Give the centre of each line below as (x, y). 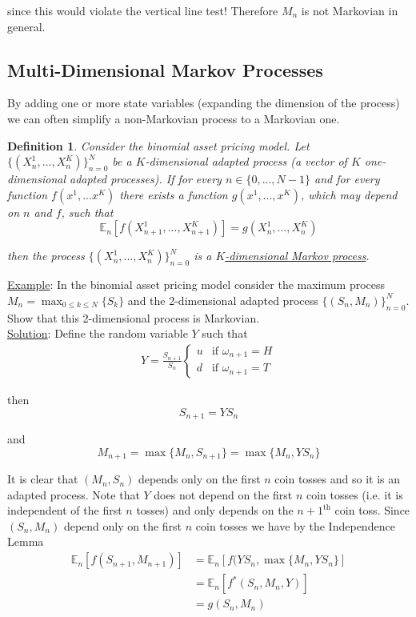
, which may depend (349, 194)
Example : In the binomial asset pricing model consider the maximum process (196, 284)
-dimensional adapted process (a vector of (246, 161)
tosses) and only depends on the (215, 510)
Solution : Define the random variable (98, 333)
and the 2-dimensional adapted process (223, 300)
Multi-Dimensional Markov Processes (165, 69)
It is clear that (43, 479)
